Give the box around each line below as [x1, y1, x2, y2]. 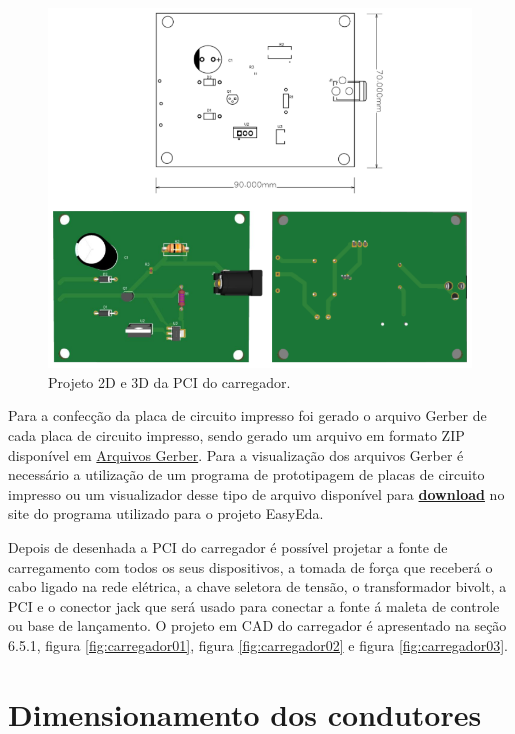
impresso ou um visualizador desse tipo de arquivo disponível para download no [8, 483, 505, 504]
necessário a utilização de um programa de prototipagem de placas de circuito [8, 464, 485, 485]
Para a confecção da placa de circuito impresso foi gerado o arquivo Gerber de [8, 405, 487, 426]
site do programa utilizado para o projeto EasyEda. [8, 503, 324, 524]
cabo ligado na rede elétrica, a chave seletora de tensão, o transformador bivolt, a [8, 576, 507, 597]
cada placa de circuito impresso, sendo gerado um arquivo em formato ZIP [8, 425, 465, 446]
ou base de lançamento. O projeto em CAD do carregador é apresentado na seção [8, 615, 507, 636]
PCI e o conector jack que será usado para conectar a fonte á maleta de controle [8, 595, 500, 616]
